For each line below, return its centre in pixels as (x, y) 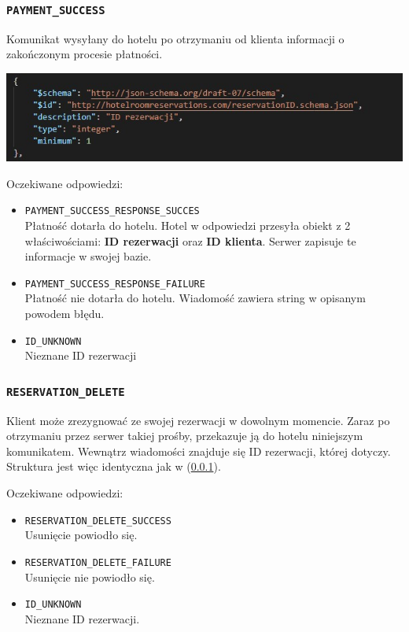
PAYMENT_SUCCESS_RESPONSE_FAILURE (115, 284)
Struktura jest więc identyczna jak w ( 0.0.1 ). (114, 466)
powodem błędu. (64, 314)
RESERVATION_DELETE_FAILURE (98, 562)
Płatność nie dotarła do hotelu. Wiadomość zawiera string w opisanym (195, 298)
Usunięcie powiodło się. (81, 535)
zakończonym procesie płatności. (85, 54)
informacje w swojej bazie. (88, 256)
